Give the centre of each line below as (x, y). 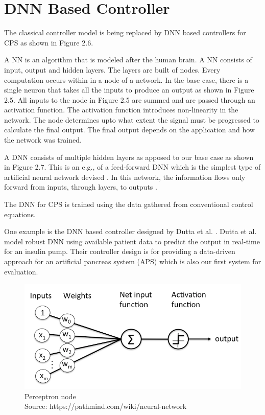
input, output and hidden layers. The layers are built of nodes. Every (112, 69)
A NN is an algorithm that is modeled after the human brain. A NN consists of (128, 60)
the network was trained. (43, 140)
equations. (20, 214)
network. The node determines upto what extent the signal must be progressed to (132, 119)
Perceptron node (50, 396)
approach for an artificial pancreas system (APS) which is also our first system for (133, 261)
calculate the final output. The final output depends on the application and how (129, 130)
